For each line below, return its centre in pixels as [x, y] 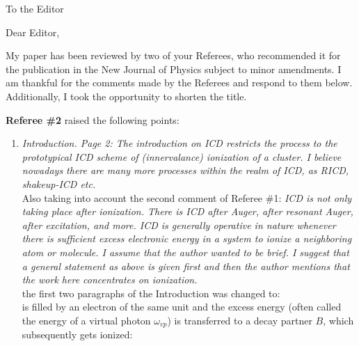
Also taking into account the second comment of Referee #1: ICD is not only [187, 197]
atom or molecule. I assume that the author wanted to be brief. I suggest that [185, 252]
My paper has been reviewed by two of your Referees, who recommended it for [173, 55]
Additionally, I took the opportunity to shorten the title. [126, 96]
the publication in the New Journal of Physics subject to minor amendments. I [174, 69]
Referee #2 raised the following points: [93, 119]
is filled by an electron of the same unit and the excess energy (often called [182, 307]
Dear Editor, [33, 32]
